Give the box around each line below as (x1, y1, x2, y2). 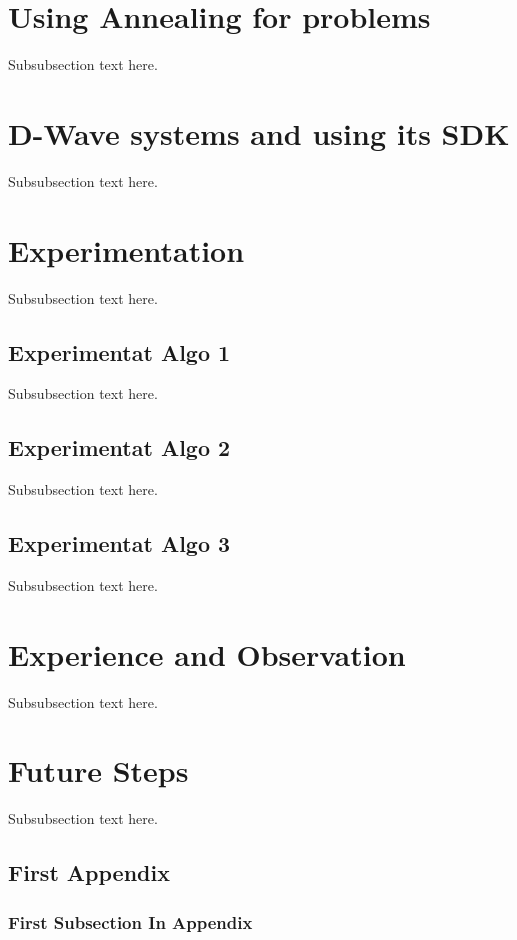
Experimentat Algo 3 (8, 528, 231, 559)
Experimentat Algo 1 (8, 336, 231, 367)
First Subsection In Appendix (8, 909, 253, 934)
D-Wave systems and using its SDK (8, 112, 510, 153)
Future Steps (8, 750, 189, 791)
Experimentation (8, 229, 245, 270)
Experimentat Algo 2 (8, 432, 231, 463)
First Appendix (8, 857, 170, 888)
